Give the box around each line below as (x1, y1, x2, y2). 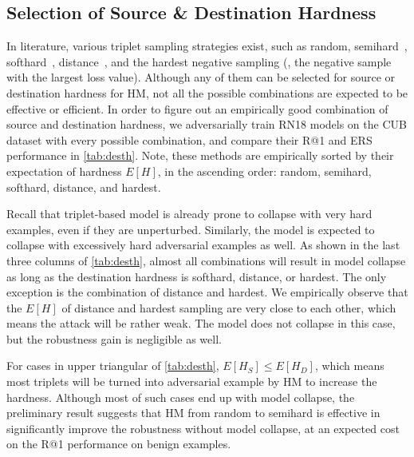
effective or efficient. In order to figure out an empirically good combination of (6, 100, 388, 117)
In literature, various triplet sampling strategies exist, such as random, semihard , (6, 38, 408, 54)
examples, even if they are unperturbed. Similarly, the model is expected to (6, 221, 375, 237)
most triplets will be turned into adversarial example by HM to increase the (6, 373, 377, 390)
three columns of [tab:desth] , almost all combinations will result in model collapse (6, 252, 406, 268)
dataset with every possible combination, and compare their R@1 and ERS (6, 131, 373, 148)
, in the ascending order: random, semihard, (157, 162, 372, 179)
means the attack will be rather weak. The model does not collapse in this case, (6, 315, 396, 332)
